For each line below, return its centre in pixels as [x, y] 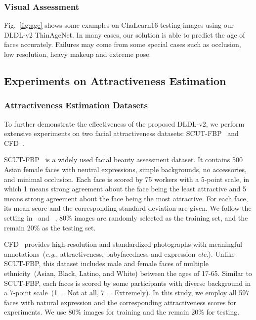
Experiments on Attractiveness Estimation [115, 80]
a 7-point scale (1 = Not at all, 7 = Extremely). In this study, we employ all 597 [127, 293]
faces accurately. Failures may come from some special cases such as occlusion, [123, 44]
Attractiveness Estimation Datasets [76, 105]
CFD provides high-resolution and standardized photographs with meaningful [123, 244]
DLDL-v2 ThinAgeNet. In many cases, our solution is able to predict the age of [125, 34]
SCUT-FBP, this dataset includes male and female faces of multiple [106, 263]
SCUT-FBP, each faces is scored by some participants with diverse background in [128, 283]
